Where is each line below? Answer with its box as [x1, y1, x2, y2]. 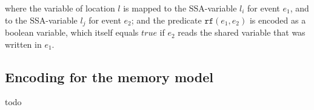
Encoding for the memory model [5, 67, 213, 86]
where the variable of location [5, 2, 115, 14]
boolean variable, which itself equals [5, 26, 139, 39]
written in [5, 37, 42, 50]
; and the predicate [131, 13, 202, 26]
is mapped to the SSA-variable [123, 2, 237, 14]
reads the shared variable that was [178, 26, 306, 39]
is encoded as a [249, 13, 306, 26]
